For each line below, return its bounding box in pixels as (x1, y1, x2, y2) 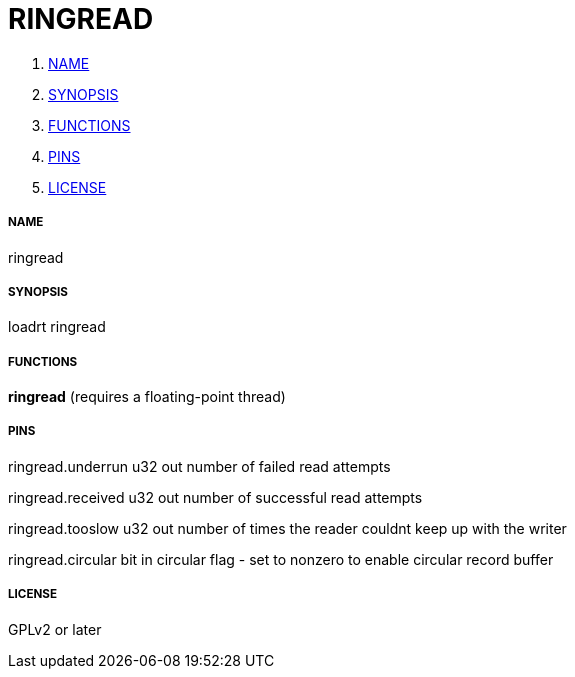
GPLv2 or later (8, 620, 102, 638)
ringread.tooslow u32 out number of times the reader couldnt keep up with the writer (8, 519, 567, 537)
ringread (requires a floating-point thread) (8, 388, 286, 406)
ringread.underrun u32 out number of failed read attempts (8, 457, 391, 475)
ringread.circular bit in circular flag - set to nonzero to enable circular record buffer (8, 550, 554, 568)
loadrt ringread (8, 318, 106, 336)
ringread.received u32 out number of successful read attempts (8, 488, 423, 506)
